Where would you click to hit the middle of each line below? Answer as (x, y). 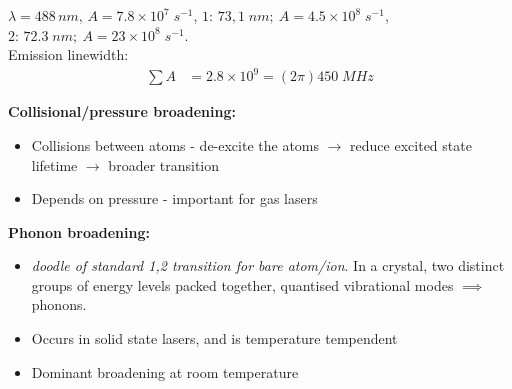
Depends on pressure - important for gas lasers (174, 198)
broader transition (164, 164)
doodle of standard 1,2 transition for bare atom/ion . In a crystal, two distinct (268, 265)
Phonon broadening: (79, 231)
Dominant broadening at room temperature (165, 371)
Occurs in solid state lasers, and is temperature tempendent (214, 338)
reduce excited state (411, 144)
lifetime (54, 164)
